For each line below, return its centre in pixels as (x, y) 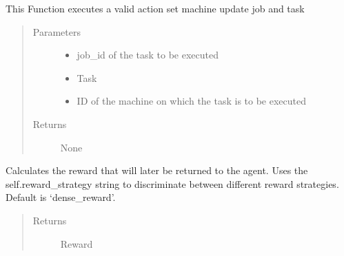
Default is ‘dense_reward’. (61, 197)
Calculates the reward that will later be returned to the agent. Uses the (157, 170)
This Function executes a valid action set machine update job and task (155, 8)
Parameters (57, 31)
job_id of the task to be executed (148, 55)
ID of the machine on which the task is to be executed (192, 101)
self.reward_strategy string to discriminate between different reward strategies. (172, 183)
